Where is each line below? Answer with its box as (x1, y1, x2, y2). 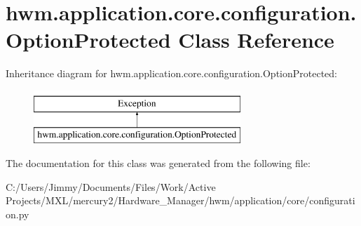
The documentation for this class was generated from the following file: (6, 156, 311, 171)
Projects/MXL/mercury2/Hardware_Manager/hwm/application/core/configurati (6, 193, 355, 208)
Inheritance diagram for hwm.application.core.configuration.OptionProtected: (6, 66, 338, 81)
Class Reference (178, 25, 334, 54)
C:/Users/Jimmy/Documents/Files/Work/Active (6, 179, 216, 194)
